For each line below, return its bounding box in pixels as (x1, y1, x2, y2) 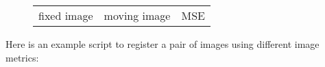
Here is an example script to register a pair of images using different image (5, 37, 320, 51)
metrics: (5, 50, 39, 64)
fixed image (38, 8, 93, 23)
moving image (104, 8, 171, 23)
